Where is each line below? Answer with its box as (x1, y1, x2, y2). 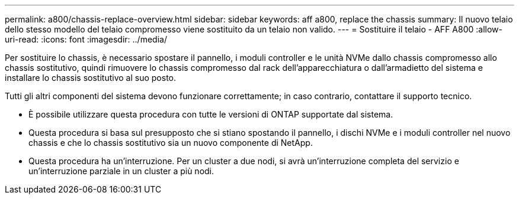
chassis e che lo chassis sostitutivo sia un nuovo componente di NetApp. (28, 138, 313, 148)
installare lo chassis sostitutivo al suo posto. (5, 73, 177, 83)
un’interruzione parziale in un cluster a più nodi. (28, 166, 214, 176)
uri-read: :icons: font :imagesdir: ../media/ (5, 34, 167, 44)
